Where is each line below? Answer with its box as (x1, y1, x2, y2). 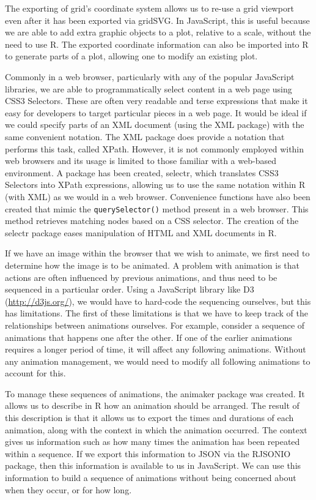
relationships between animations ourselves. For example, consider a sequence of (5, 318, 305, 331)
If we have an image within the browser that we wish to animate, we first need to (5, 247, 310, 259)
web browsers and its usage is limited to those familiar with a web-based (5, 154, 276, 167)
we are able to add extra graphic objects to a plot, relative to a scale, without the (5, 26, 311, 39)
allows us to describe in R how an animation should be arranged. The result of (5, 399, 299, 412)
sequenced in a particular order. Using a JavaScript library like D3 (5, 283, 254, 296)
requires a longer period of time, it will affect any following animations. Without (5, 343, 306, 356)
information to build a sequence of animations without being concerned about (5, 471, 296, 484)
